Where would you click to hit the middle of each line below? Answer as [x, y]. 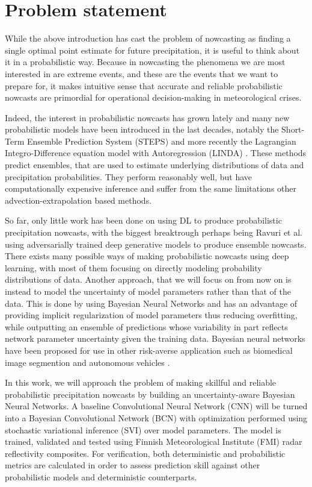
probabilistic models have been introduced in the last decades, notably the [142, 129]
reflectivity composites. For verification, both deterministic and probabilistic [145, 453]
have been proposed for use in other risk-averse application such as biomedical [149, 350]
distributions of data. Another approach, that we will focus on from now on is [148, 279]
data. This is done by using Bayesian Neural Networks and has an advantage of [151, 303]
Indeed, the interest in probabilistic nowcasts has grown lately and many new [147, 117]
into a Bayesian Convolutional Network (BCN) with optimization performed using [156, 417]
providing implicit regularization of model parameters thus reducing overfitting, [151, 315]
